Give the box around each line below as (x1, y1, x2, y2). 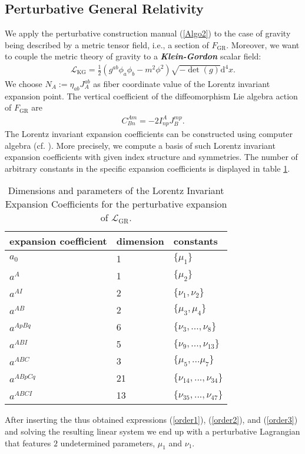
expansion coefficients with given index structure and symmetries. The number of (5, 151, 298, 163)
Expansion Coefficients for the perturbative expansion (5, 197, 227, 211)
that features (5, 436, 51, 449)
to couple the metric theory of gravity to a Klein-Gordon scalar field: (5, 50, 261, 62)
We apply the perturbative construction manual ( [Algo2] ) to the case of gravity (5, 27, 291, 39)
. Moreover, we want (226, 38, 300, 51)
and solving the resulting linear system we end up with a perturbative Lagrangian (5, 425, 300, 437)
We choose (5, 78, 42, 90)
